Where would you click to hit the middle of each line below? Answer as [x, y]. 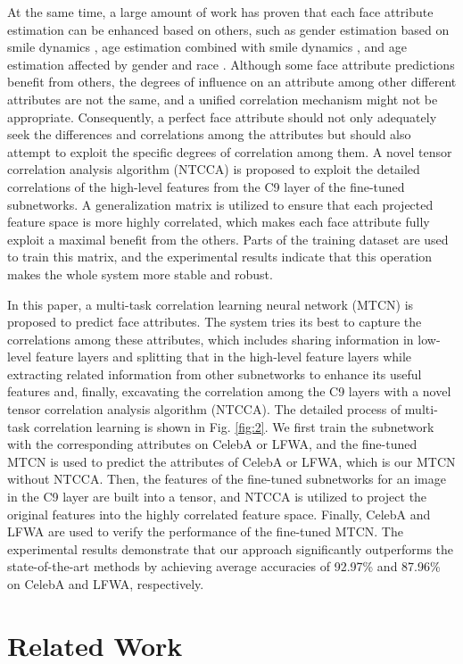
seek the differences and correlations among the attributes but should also [209, 134]
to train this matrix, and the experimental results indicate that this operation [220, 257]
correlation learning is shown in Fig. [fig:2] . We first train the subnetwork [234, 426]
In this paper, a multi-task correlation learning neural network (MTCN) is [211, 304]
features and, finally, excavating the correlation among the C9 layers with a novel [229, 391]
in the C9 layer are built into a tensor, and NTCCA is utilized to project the [217, 497]
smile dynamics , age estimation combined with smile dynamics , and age [207, 47]
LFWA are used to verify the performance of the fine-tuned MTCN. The [205, 531]
